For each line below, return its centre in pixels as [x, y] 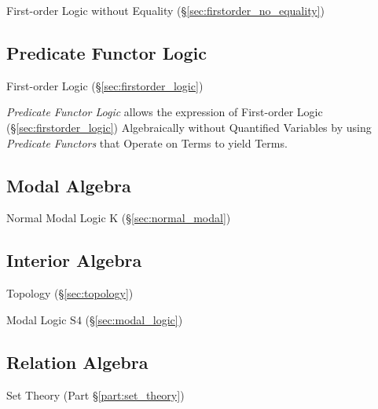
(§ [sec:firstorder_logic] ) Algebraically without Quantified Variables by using [189, 127]
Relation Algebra [77, 362]
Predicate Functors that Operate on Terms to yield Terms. [147, 142]
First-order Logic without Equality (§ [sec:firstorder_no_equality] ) [165, 10]
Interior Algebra [74, 260]
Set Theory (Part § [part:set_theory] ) [95, 394]
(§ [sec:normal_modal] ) [176, 218]
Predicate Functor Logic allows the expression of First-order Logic [165, 112]
